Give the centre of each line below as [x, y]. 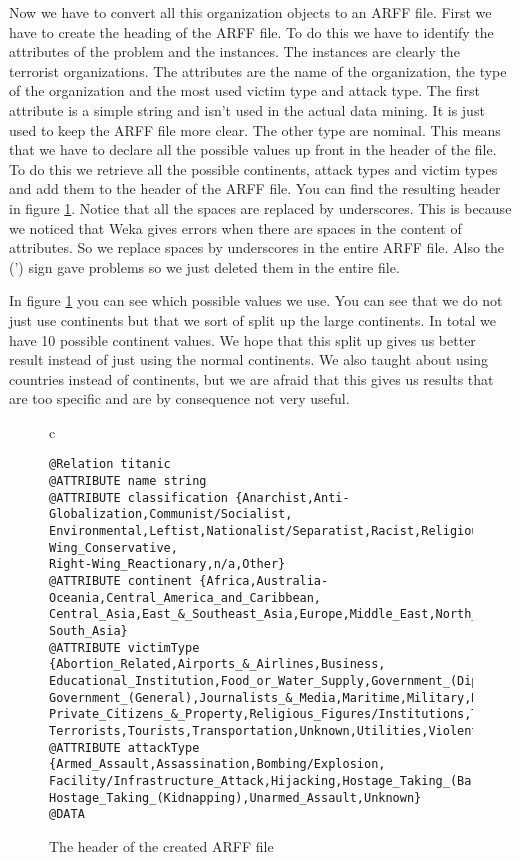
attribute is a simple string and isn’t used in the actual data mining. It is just [247, 109]
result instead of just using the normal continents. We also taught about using [248, 359]
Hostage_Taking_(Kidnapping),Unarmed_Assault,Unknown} [235, 797]
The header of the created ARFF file [161, 845]
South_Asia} [88, 631]
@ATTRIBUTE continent [121, 581]
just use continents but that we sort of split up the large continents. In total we [253, 319]
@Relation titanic [110, 464]
